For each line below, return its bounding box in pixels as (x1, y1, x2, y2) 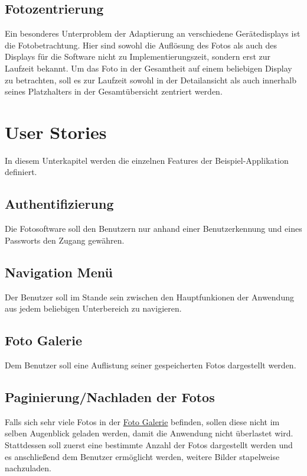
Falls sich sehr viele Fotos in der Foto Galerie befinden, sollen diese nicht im (5, 415, 280, 428)
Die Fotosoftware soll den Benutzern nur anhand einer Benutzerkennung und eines (5, 222, 302, 235)
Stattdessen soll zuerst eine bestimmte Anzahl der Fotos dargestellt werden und (5, 439, 293, 451)
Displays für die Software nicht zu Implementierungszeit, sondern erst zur (5, 50, 270, 63)
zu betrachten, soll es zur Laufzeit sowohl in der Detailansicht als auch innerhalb (5, 73, 297, 86)
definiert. (5, 166, 37, 178)
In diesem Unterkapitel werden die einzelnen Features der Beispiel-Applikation (5, 154, 289, 166)
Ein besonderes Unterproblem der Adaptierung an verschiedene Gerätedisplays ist (5, 27, 301, 40)
